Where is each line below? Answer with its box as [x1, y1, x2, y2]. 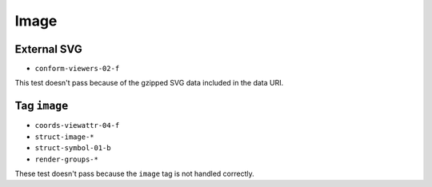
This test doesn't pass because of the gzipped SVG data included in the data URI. [14, 78, 284, 88]
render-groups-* [34, 154, 99, 164]
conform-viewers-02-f [34, 64, 120, 74]
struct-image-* [34, 132, 95, 141]
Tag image [14, 99, 69, 113]
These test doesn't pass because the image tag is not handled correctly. [14, 169, 255, 178]
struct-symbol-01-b [34, 144, 111, 153]
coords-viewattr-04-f [34, 121, 120, 130]
